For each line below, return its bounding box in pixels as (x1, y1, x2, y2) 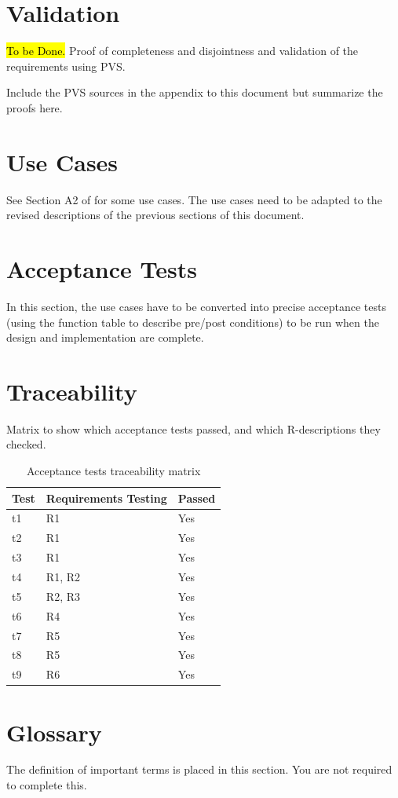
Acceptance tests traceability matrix (26, 463, 201, 479)
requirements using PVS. (6, 57, 126, 74)
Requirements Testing (46, 489, 167, 506)
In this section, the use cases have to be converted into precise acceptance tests (6, 298, 386, 314)
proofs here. (6, 99, 63, 115)
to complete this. (6, 777, 87, 793)
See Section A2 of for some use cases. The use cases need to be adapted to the (6, 191, 382, 207)
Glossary (6, 716, 102, 748)
